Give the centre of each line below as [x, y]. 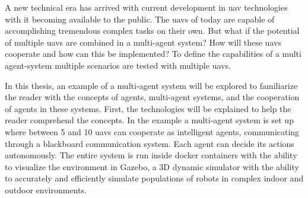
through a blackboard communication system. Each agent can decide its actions [150, 143]
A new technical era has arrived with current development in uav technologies [146, 7]
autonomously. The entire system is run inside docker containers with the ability [151, 155]
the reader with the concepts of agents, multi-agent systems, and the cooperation [152, 97]
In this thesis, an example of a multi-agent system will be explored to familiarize [151, 85]
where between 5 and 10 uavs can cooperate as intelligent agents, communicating [152, 131]
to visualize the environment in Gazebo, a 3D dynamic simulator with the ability [152, 166]
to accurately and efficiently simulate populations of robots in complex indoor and [154, 178]
